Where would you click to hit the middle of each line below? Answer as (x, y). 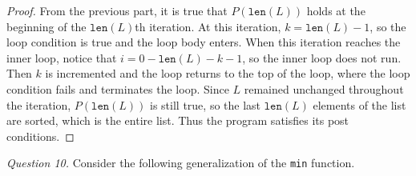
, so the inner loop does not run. (322, 57)
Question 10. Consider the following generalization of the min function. (181, 163)
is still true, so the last (206, 104)
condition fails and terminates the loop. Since (118, 88)
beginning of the (46, 26)
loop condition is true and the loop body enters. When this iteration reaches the (204, 42)
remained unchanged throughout (324, 88)
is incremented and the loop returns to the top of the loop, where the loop (228, 73)
